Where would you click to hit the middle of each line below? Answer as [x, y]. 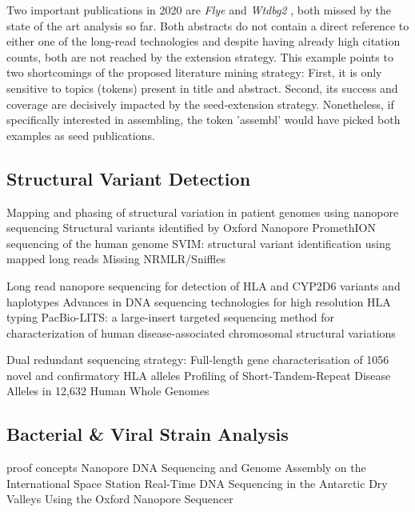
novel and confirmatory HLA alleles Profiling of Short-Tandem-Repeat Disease [199, 375]
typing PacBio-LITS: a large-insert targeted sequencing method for [171, 317]
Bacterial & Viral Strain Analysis [148, 434]
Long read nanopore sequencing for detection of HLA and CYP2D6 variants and [204, 285]
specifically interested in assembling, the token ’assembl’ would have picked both [204, 120]
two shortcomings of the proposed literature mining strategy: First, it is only [194, 72]
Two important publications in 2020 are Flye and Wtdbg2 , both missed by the [199, 10]
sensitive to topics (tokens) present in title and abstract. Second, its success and [202, 88]
